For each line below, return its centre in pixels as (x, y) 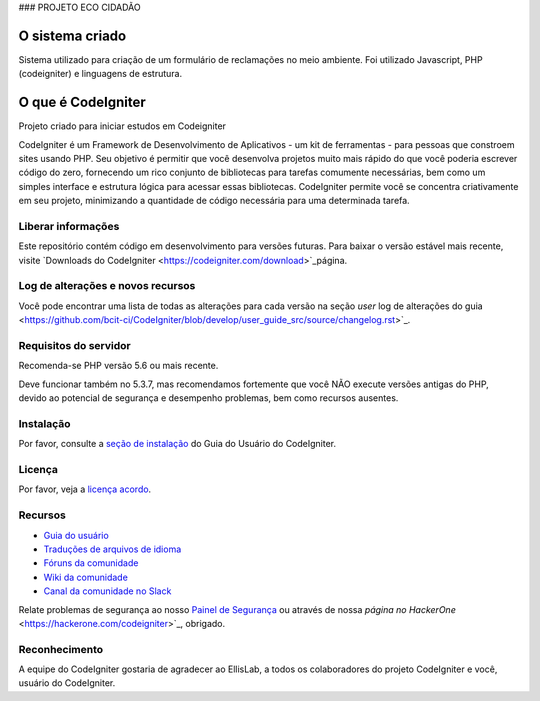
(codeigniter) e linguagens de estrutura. (100, 74)
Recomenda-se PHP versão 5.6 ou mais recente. (118, 366)
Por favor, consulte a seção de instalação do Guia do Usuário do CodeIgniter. (177, 444)
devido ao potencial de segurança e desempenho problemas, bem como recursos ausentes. (208, 398)
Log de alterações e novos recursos (107, 286)
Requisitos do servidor (75, 345)
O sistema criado (72, 35)
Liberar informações (69, 226)
